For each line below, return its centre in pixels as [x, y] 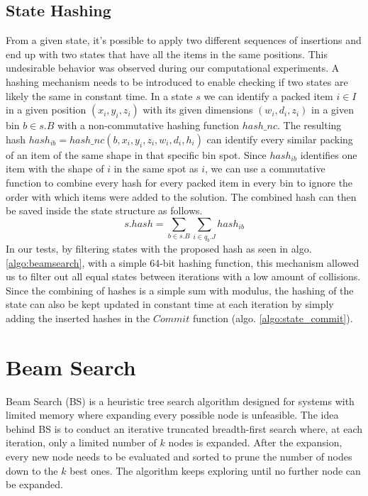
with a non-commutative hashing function [149, 125]
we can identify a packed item [268, 95]
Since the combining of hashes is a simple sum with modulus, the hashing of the [180, 290]
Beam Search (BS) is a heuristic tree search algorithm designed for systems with [180, 401]
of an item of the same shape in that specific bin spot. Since [136, 154]
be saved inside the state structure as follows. [104, 210]
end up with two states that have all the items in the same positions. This [167, 54]
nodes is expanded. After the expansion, [255, 442]
